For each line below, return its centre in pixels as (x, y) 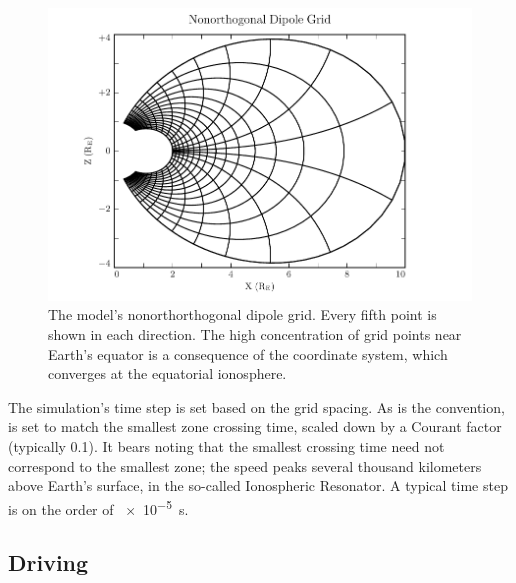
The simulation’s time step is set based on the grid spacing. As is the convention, (256, 406)
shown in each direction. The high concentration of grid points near (255, 334)
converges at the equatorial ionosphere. (167, 373)
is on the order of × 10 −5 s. (98, 507)
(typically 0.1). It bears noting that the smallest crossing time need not (226, 445)
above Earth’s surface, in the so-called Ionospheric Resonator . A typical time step (258, 485)
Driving (48, 562)
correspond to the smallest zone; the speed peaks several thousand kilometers (245, 465)
